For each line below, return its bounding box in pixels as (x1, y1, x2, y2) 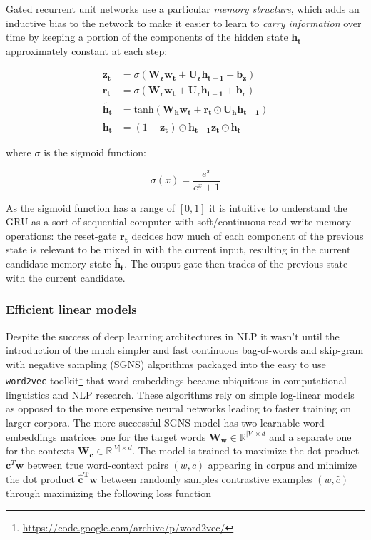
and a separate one (269, 429, 352, 444)
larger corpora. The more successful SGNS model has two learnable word (6, 414, 325, 429)
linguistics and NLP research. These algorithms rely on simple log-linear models (6, 387, 355, 402)
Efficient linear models (6, 300, 137, 318)
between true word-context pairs (26, 457, 168, 472)
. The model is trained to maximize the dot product (132, 443, 360, 458)
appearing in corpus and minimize (208, 457, 357, 472)
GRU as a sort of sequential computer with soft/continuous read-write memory (6, 214, 352, 229)
